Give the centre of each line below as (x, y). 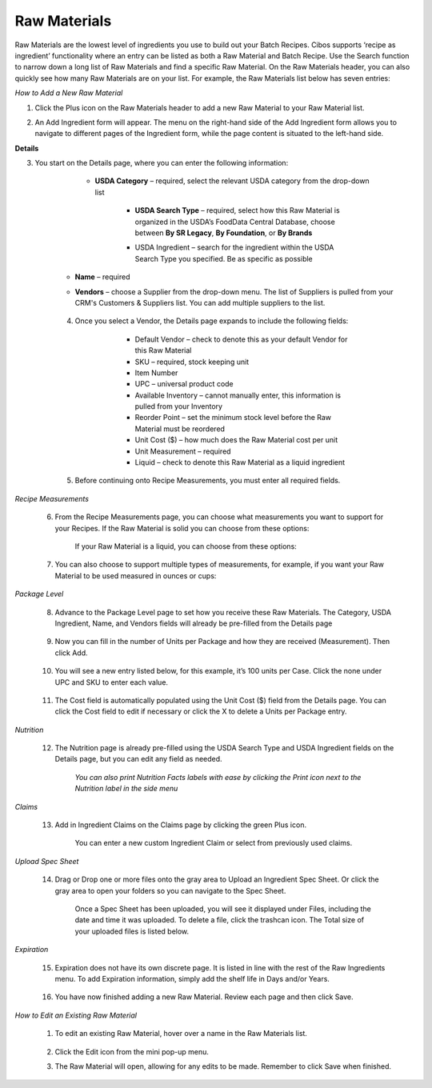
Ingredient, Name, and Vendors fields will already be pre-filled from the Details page (194, 623)
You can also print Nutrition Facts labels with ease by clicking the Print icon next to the (218, 777)
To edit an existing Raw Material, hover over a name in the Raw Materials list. (181, 1034)
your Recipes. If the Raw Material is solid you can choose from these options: (182, 528)
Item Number (156, 373)
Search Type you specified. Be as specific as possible (224, 258)
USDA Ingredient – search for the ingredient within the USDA (234, 247)
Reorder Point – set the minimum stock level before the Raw (233, 418)
